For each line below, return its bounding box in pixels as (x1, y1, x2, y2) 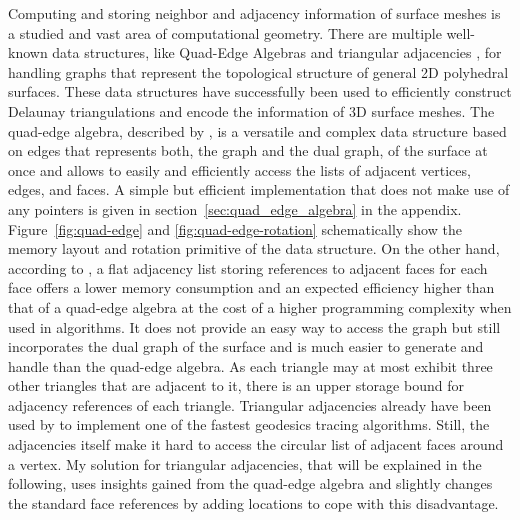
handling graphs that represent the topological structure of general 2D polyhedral (8, 61, 509, 82)
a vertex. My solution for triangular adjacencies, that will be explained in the (8, 453, 482, 474)
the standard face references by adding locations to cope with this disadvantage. (8, 492, 499, 513)
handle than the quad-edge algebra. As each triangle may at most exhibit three (8, 355, 493, 376)
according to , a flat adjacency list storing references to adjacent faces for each (8, 257, 488, 278)
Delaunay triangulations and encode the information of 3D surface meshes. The (8, 100, 495, 121)
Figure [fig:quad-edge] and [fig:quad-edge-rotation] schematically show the (8, 218, 462, 239)
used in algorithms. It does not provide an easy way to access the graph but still (8, 316, 501, 337)
